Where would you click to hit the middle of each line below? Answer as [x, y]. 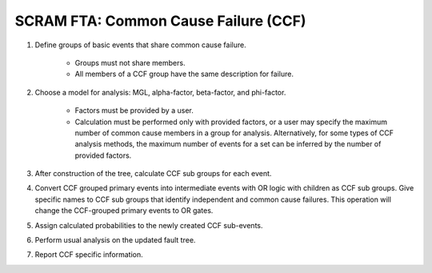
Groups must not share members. [130, 62]
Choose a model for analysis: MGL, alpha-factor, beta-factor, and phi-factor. [160, 92]
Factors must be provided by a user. [134, 110]
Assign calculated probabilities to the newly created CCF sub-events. [149, 225]
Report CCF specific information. [89, 255]
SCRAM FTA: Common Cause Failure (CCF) [161, 21]
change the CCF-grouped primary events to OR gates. [124, 211]
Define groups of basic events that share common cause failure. [141, 45]
